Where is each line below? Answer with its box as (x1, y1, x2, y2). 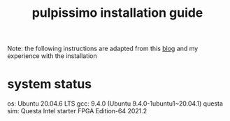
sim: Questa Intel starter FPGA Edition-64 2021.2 (7, 107, 148, 115)
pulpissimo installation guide (31, 5, 203, 21)
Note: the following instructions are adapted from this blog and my (7, 44, 199, 53)
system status (7, 76, 92, 92)
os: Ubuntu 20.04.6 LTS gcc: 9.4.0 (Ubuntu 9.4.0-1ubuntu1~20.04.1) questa (7, 99, 224, 108)
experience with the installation (7, 52, 97, 60)
